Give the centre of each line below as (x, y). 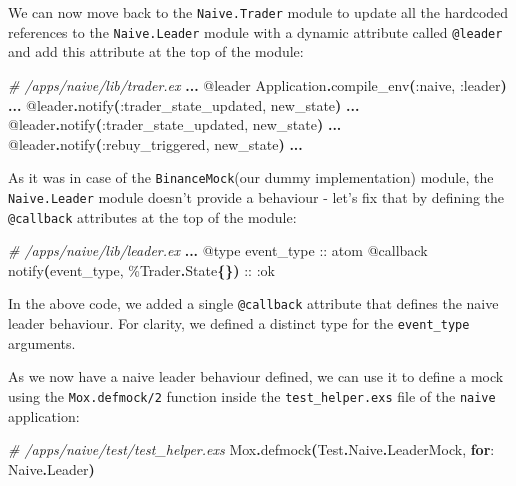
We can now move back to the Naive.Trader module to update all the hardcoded (258, 12)
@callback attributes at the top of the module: (152, 216)
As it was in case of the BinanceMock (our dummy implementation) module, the (251, 177)
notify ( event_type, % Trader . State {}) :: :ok (141, 269)
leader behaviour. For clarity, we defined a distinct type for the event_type (239, 323)
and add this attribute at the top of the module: (156, 51)
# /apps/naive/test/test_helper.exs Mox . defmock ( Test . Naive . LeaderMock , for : (251, 449)
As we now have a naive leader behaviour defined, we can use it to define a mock (256, 376)
